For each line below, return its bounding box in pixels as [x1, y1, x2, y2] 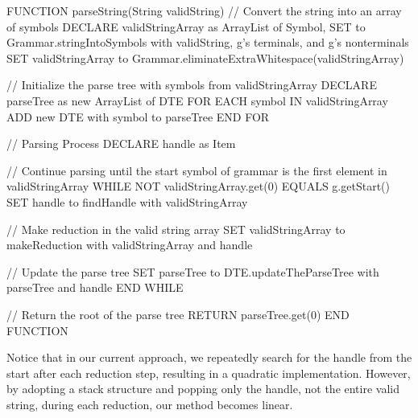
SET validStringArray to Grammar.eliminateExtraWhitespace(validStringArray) [6, 49, 404, 66]
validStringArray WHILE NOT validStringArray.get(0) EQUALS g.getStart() [6, 178, 390, 195]
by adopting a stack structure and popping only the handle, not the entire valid [6, 380, 399, 397]
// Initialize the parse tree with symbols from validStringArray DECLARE [6, 76, 377, 93]
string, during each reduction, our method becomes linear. [6, 395, 293, 412]
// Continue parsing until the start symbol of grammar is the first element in [6, 162, 387, 178]
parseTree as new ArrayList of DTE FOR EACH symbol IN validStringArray [6, 92, 388, 109]
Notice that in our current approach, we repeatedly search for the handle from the [6, 349, 412, 366]
